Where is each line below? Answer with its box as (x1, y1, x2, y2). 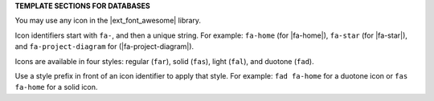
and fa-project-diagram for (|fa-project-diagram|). (14, 42, 194, 51)
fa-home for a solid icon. (14, 83, 98, 92)
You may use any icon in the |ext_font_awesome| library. (14, 16, 201, 26)
